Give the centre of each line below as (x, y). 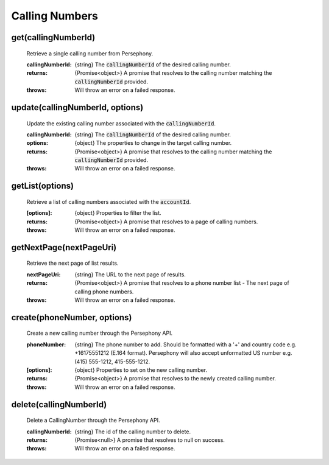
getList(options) (43, 186)
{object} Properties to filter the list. (118, 213)
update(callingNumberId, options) (77, 107)
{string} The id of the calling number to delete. (133, 432)
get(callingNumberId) (53, 37)
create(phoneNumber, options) (72, 317)
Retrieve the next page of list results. (73, 263)
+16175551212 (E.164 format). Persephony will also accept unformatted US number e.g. (183, 353)
